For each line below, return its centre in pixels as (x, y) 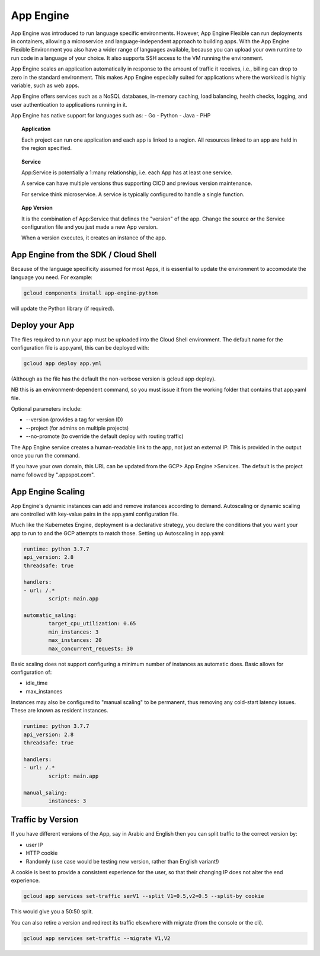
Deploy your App (43, 325)
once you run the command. (45, 456)
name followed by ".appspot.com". (53, 475)
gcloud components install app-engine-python (91, 293)
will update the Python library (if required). (63, 308)
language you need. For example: (52, 277)
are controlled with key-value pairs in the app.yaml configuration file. (95, 514)
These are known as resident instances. (60, 711)
